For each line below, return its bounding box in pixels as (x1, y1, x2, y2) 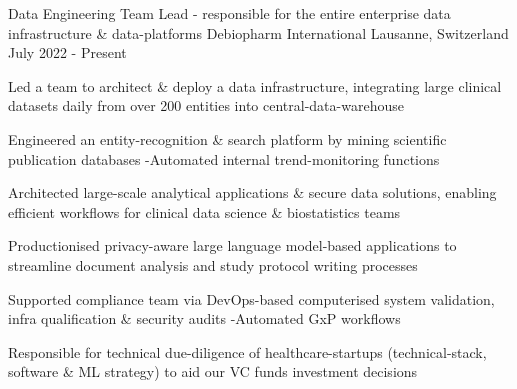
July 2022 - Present (8, 42, 127, 63)
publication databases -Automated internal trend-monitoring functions (8, 148, 440, 169)
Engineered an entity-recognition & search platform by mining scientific (8, 128, 447, 149)
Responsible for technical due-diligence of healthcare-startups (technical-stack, (8, 341, 487, 362)
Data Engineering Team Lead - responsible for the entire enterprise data (8, 3, 451, 23)
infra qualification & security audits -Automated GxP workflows (8, 308, 401, 329)
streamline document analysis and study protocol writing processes (8, 254, 418, 275)
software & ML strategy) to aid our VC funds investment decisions (8, 361, 418, 382)
